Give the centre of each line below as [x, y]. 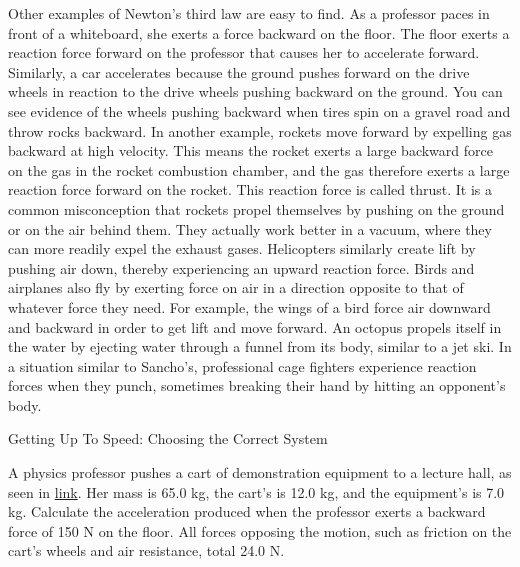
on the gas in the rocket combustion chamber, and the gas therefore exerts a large [259, 169]
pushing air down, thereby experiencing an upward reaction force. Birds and [241, 267]
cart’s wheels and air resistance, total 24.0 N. [146, 550]
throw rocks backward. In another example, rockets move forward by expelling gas [260, 130]
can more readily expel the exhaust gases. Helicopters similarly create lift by [242, 248]
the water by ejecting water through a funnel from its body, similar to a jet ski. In [260, 346]
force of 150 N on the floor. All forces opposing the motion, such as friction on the [260, 530]
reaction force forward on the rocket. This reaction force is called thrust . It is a [250, 189]
